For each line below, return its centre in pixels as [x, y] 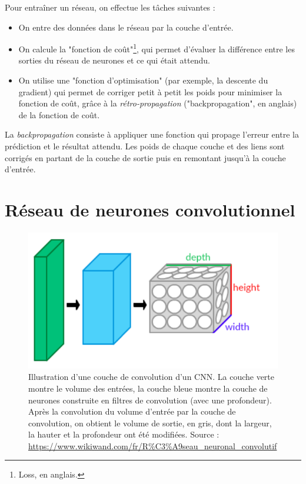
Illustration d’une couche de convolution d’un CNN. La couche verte [152, 377]
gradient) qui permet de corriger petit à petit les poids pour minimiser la [150, 91]
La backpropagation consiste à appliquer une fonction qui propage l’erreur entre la [152, 134]
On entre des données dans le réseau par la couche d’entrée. [126, 27]
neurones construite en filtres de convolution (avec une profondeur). [150, 400]
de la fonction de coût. [59, 114]
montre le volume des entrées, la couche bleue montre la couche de [148, 388]
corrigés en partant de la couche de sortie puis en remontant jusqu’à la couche [145, 157]
